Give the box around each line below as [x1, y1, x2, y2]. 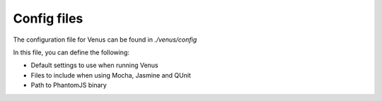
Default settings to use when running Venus [30, 61, 158, 70]
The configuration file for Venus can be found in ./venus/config [13, 35, 197, 44]
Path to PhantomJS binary [30, 81, 108, 90]
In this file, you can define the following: [13, 48, 130, 57]
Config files [13, 11, 83, 26]
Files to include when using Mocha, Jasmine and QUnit [30, 71, 191, 79]
